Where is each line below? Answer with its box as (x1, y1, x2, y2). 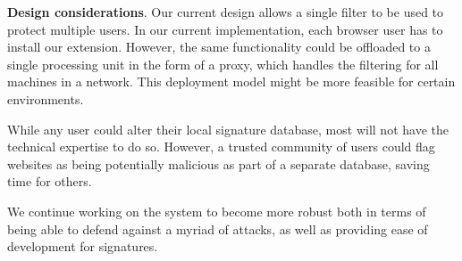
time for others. (7, 172, 92, 191)
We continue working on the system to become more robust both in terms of (7, 201, 426, 220)
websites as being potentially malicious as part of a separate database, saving (7, 154, 430, 173)
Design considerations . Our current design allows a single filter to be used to (7, 3, 444, 20)
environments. (7, 89, 84, 108)
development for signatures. (7, 237, 158, 256)
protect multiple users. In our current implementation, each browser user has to (7, 20, 443, 38)
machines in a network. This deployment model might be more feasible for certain (7, 72, 456, 91)
